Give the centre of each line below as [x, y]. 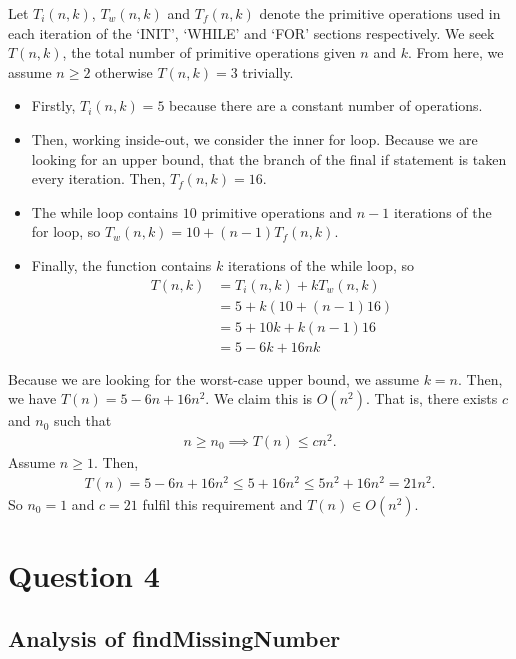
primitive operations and [277, 211]
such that [82, 420]
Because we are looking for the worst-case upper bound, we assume [213, 378]
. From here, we [455, 52]
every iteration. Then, [98, 178]
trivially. [268, 71]
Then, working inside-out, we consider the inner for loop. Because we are [254, 138]
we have [32, 398]
